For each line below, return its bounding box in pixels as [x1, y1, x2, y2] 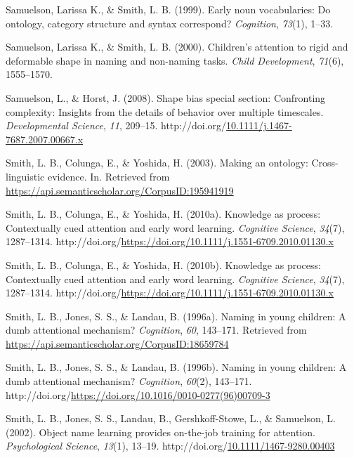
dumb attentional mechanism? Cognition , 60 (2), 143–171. [6, 374, 252, 388]
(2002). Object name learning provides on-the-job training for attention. [6, 424, 315, 439]
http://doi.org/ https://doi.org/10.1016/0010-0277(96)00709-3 [6, 387, 270, 402]
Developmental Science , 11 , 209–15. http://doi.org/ [6, 118, 227, 133]
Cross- [311, 155, 339, 170]
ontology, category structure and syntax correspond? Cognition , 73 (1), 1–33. [6, 15, 334, 30]
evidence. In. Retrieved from [47, 169, 170, 183]
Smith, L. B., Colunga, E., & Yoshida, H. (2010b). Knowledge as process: [6, 257, 321, 272]
